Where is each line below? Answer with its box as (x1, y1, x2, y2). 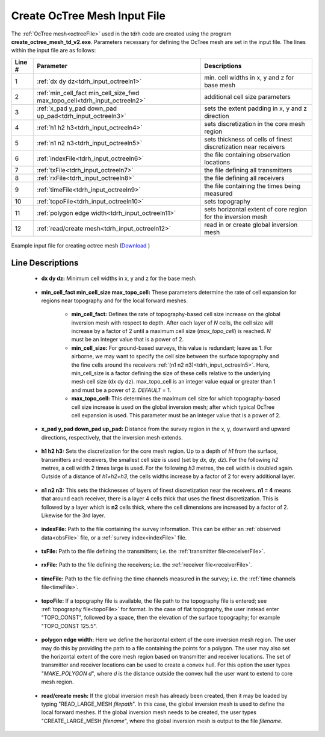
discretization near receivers (203, 142, 285, 151)
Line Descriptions (11, 258, 79, 268)
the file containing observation (203, 151, 291, 159)
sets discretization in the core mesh (203, 119, 305, 128)
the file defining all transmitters (203, 166, 292, 174)
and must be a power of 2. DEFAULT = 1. (71, 386, 172, 394)
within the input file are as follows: (11, 47, 96, 54)
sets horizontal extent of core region (203, 205, 307, 213)
